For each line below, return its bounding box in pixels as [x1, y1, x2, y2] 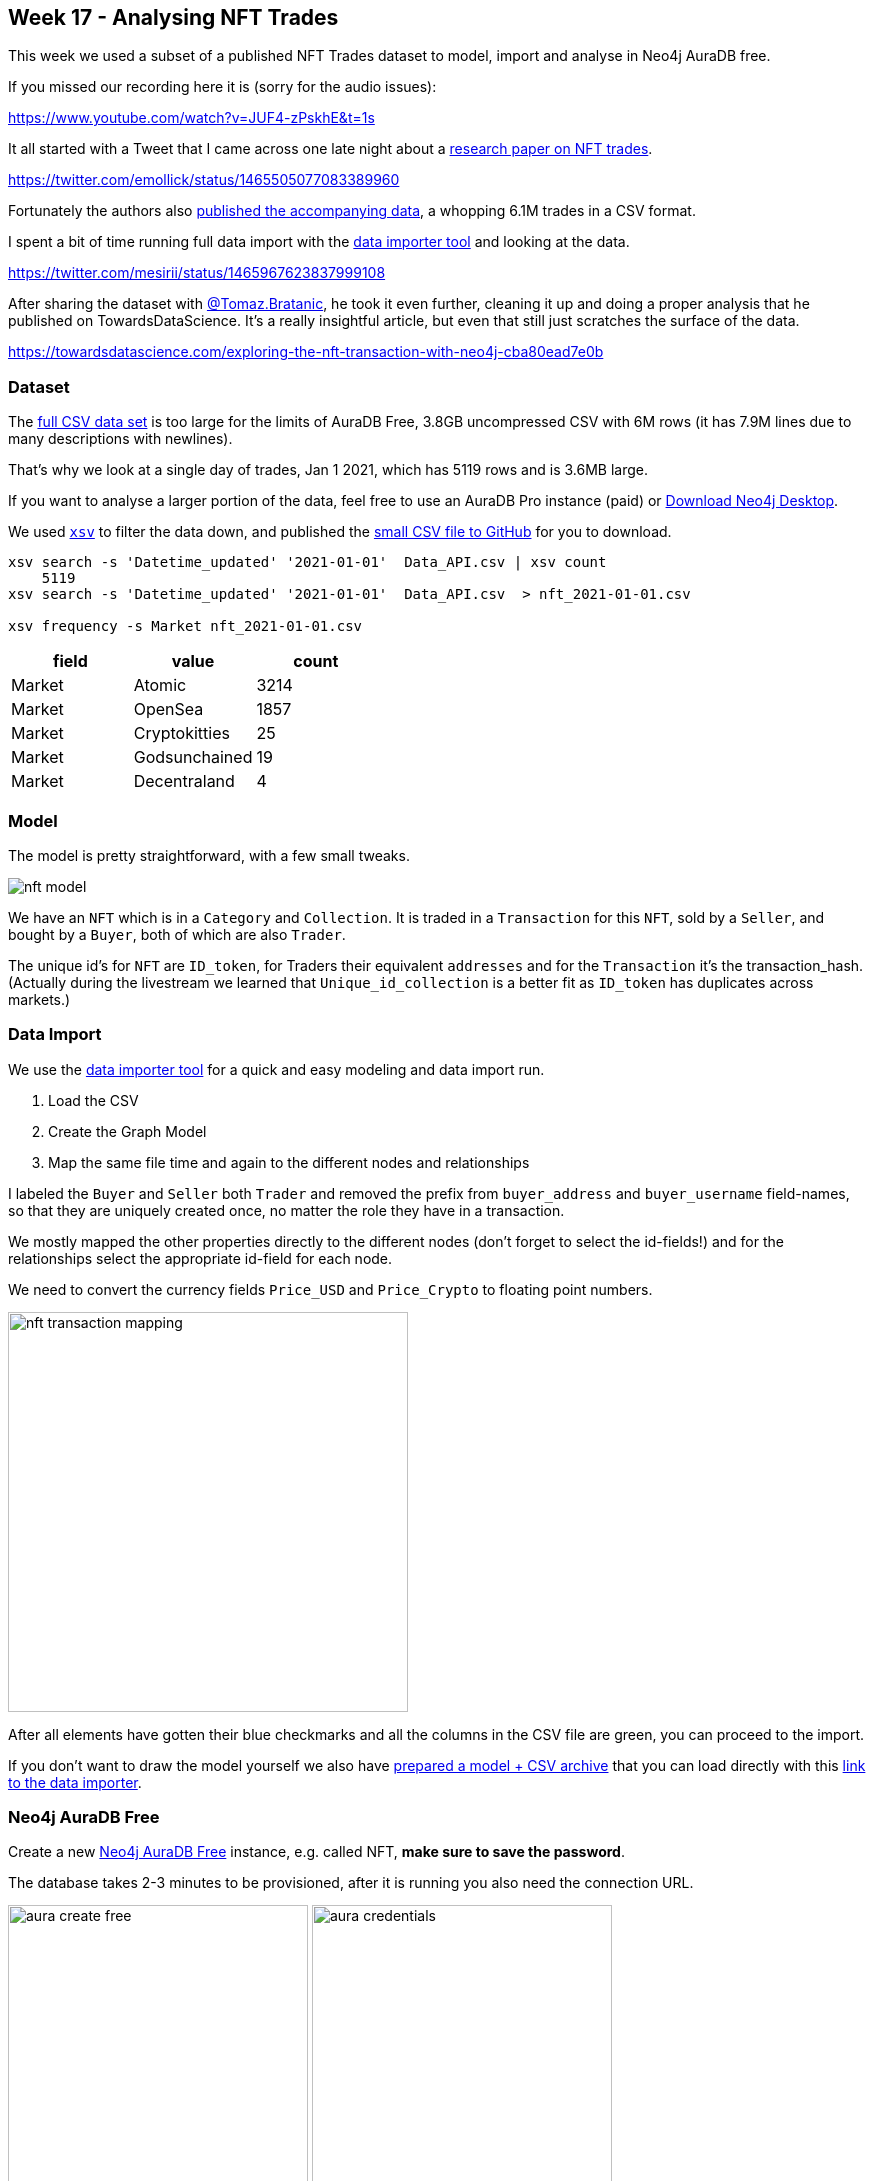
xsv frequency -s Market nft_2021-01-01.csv [8, 618, 363, 635]
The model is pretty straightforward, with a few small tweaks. [8, 846, 410, 864]
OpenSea [133, 699, 204, 720]
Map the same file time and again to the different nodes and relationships [48, 1153, 530, 1171]
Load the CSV [48, 1091, 139, 1109]
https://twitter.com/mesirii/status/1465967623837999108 [8, 264, 386, 282]
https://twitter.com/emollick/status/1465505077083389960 [8, 171, 400, 189]
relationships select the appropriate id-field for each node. [8, 1249, 393, 1267]
